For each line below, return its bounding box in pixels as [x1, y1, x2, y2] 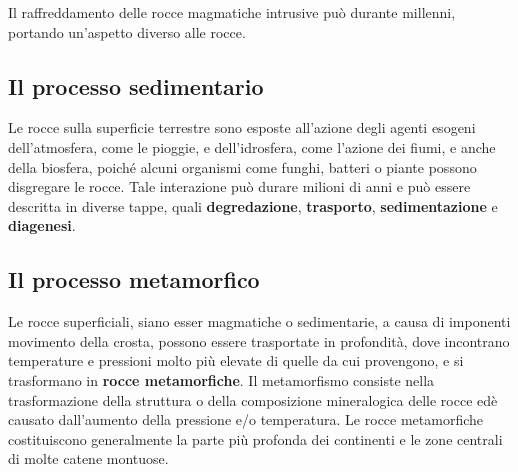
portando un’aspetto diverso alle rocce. [8, 21, 246, 42]
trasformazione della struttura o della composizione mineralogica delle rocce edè [8, 389, 498, 410]
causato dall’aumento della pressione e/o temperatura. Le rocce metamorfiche [8, 409, 484, 430]
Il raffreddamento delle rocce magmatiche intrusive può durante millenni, [8, 2, 456, 22]
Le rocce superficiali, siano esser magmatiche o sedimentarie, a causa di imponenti [8, 311, 511, 332]
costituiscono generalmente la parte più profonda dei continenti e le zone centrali [8, 428, 503, 449]
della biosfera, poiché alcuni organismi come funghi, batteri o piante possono [8, 156, 477, 177]
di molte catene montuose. [8, 448, 169, 469]
